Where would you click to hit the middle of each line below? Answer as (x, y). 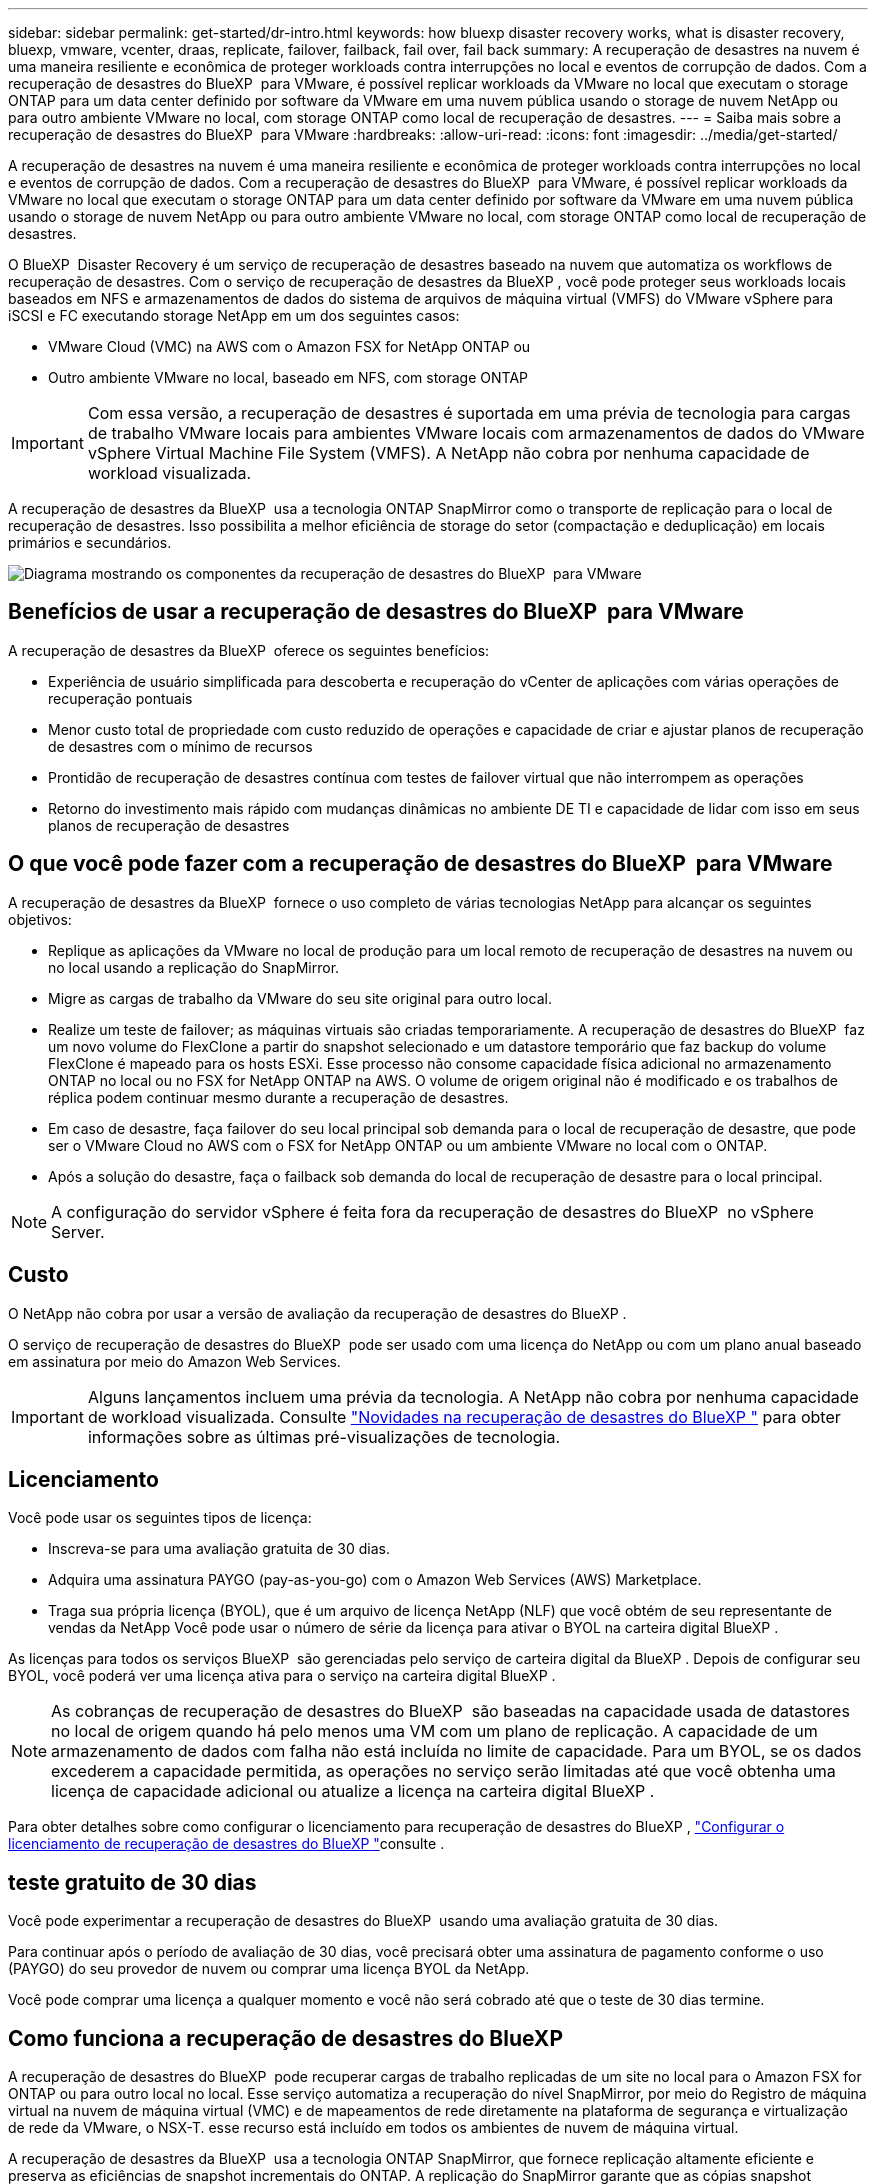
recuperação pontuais (120, 698)
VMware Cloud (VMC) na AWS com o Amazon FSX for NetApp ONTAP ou (289, 346)
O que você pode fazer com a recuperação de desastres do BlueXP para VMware (420, 864)
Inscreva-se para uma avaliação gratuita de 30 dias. (219, 1549)
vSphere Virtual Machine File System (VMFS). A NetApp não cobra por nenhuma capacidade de (448, 453)
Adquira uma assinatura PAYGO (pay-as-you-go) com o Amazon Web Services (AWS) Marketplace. (375, 1580)
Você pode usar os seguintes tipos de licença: (160, 1518)
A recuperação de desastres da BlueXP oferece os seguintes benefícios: (249, 650)
